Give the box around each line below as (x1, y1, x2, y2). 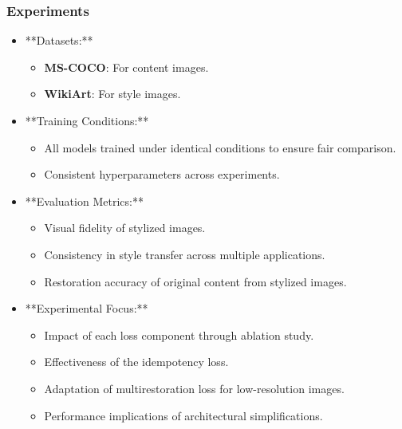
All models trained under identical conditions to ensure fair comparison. (44, 139, 396, 155)
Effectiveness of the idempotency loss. (44, 353, 229, 370)
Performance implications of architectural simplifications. (44, 407, 323, 423)
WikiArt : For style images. (44, 85, 181, 102)
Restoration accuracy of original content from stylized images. (44, 273, 347, 289)
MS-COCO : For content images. (44, 58, 209, 75)
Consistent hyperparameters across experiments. (44, 166, 280, 183)
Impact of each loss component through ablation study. (44, 326, 314, 343)
